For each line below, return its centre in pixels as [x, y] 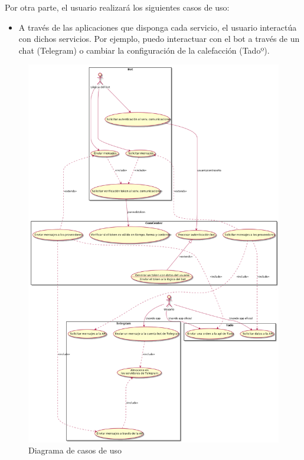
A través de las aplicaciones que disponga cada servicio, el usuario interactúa [158, 27]
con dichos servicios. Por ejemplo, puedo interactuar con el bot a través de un [159, 39]
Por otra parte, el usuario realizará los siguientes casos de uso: [117, 7]
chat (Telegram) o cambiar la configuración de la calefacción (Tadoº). [144, 50]
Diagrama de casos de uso [75, 450]
